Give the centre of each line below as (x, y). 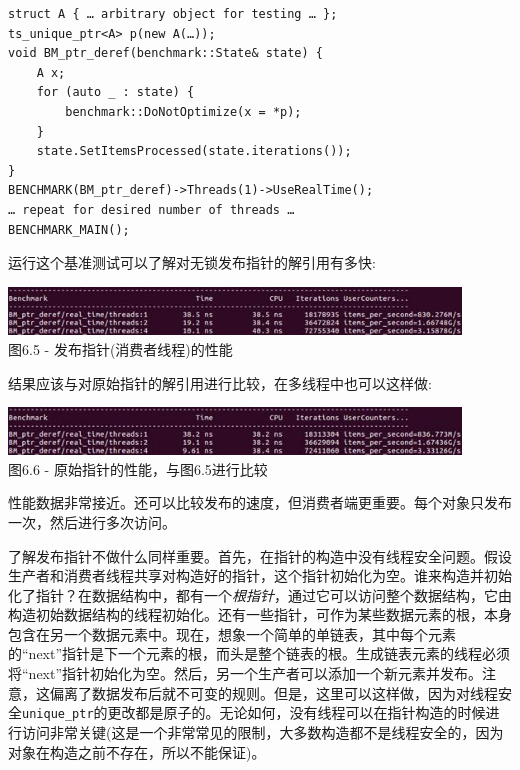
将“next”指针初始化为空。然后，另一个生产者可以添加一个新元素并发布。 (245, 673)
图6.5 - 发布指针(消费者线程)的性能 (120, 349)
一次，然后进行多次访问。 (92, 521)
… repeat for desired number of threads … (151, 209)
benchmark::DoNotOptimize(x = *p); (183, 111)
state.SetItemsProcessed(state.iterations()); (194, 151)
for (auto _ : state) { (115, 92)
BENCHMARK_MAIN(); (69, 229)
